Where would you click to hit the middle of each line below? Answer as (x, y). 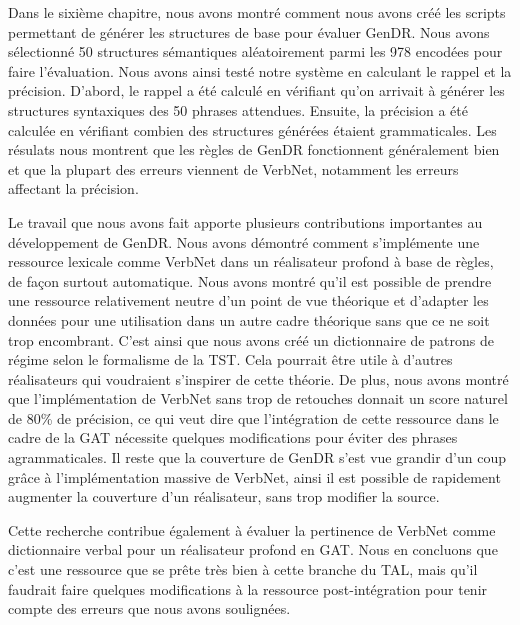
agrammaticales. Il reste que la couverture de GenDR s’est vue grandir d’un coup (257, 457)
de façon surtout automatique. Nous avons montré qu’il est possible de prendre (250, 280)
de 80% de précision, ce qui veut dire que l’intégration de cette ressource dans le (253, 417)
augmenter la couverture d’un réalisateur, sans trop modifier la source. (224, 496)
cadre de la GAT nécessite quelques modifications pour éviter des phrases (233, 437)
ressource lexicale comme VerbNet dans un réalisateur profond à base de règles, (251, 261)
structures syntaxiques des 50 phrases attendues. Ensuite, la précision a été (238, 109)
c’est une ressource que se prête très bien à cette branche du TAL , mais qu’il (243, 569)
